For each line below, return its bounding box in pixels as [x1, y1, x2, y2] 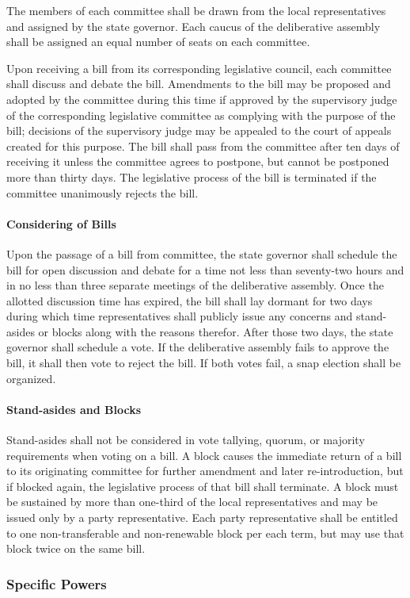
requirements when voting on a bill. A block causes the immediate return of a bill [6, 447, 402, 463]
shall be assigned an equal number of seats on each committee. [6, 33, 310, 50]
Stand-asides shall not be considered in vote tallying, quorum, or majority [6, 431, 365, 448]
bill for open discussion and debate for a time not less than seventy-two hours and [6, 261, 404, 278]
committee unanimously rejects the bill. [6, 184, 199, 201]
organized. [6, 370, 56, 386]
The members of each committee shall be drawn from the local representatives [6, 2, 386, 18]
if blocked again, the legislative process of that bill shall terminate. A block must [6, 477, 399, 494]
